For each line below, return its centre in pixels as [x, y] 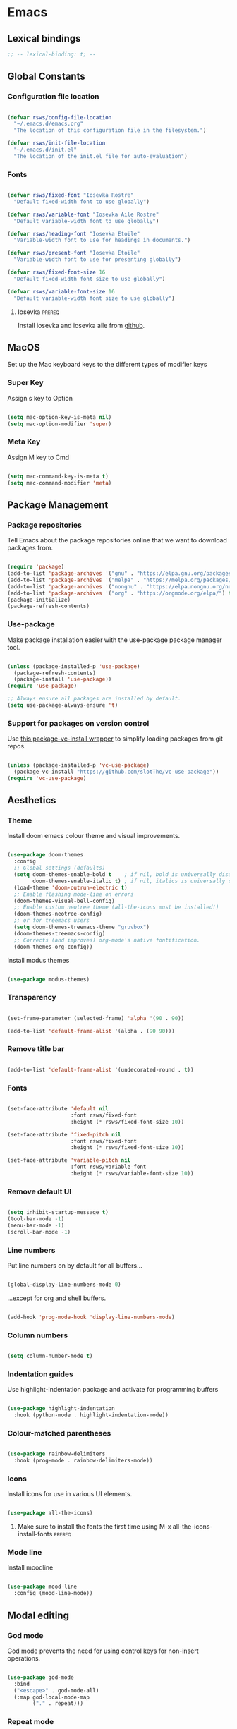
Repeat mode [31, 1722]
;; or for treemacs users [52, 921]
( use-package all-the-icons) [50, 1513]
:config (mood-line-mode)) [53, 1594]
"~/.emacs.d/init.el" [45, 150]
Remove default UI [39, 1191]
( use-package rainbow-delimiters [56, 1454]
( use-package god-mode [41, 1677]
